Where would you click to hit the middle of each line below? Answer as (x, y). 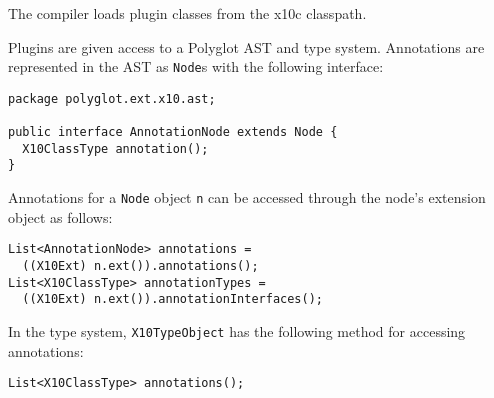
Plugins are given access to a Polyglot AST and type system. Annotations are (246, 46)
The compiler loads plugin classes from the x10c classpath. (187, 13)
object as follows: (60, 216)
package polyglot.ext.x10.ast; (112, 98)
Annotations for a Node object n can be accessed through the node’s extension (247, 197)
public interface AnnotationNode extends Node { (173, 132)
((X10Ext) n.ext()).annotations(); (140, 266)
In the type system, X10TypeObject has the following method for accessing (237, 331)
